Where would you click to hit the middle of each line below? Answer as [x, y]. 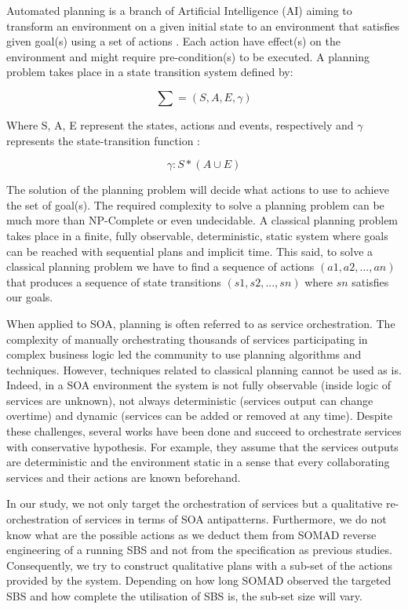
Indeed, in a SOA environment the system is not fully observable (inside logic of [199, 385]
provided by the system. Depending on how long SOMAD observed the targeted [199, 580]
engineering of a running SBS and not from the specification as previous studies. [199, 550]
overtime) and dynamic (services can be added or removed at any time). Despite [200, 416]
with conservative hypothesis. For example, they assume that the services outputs [202, 446]
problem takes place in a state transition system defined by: [150, 72]
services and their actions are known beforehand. [124, 477]
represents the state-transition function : [103, 140]
